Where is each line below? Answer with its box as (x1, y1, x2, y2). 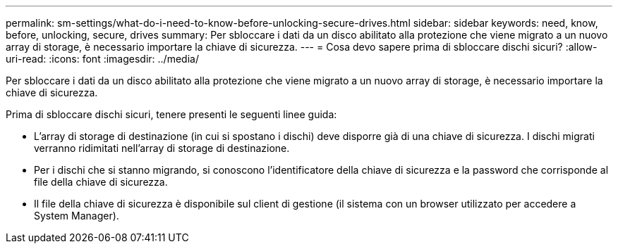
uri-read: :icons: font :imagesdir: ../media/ (6, 53, 199, 65)
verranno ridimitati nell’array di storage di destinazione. (34, 142, 290, 154)
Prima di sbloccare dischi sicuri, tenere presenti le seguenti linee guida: (6, 108, 337, 120)
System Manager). (34, 210, 119, 222)
